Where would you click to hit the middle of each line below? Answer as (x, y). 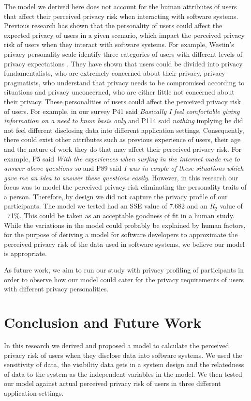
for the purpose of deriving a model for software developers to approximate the (121, 234)
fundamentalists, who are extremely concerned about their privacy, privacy (115, 73)
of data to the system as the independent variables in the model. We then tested (123, 374)
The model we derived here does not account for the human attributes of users (120, 6)
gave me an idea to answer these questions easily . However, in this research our (121, 177)
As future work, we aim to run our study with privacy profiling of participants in (124, 270)
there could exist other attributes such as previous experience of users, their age (122, 139)
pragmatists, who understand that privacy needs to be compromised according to (124, 82)
